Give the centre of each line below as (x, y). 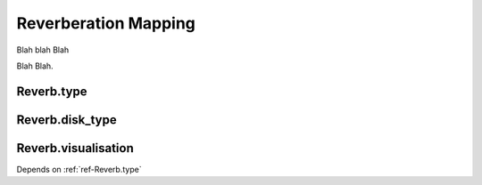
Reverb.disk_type (66, 120)
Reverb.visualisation (75, 148)
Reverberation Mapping (106, 23)
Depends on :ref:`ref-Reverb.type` (79, 169)
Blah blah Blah (43, 50)
